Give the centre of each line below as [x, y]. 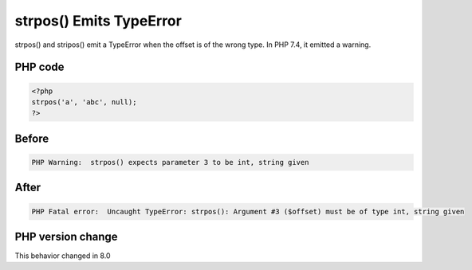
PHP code [39, 67]
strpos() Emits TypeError [98, 21]
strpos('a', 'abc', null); [84, 102]
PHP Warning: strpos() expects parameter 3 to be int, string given [170, 162]
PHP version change [67, 236]
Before [32, 138]
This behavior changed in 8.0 [63, 256]
